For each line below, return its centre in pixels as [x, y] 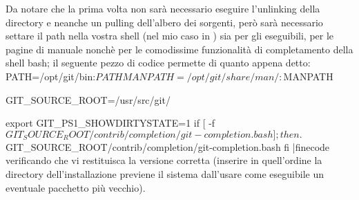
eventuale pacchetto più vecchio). [76, 187]
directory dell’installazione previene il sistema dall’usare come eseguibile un [165, 173]
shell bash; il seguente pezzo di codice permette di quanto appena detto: [158, 63]
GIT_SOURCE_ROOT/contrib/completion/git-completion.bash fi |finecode [168, 146]
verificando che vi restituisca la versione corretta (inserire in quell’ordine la [164, 160]
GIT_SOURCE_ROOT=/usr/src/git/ [88, 99]
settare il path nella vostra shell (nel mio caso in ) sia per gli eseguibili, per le [170, 36]
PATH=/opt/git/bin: [51, 76]
